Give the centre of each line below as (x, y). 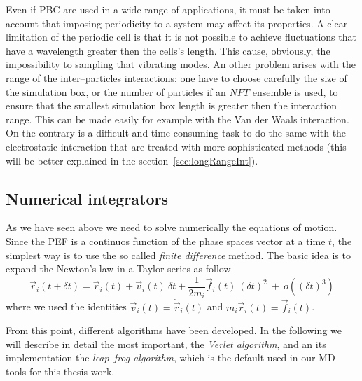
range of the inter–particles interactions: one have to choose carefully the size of (176, 77)
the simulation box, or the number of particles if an (116, 91)
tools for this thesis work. (60, 372)
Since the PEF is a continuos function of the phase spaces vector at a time (166, 241)
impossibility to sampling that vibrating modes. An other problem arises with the (181, 64)
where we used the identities (66, 306)
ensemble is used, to (295, 91)
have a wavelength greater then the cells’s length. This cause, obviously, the (168, 50)
